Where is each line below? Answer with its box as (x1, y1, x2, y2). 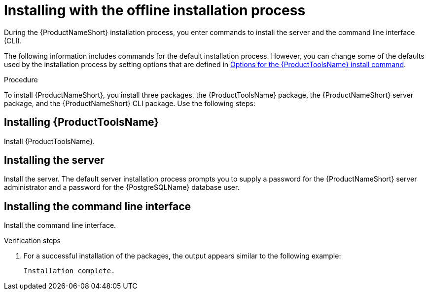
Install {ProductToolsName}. (4, 137, 95, 146)
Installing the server (4, 154, 105, 167)
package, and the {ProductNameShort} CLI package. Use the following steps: (4, 99, 255, 108)
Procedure (4, 75, 38, 84)
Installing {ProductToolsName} (4, 116, 159, 129)
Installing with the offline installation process (4, 2, 306, 19)
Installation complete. (24, 267, 115, 275)
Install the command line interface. (4, 221, 116, 230)
